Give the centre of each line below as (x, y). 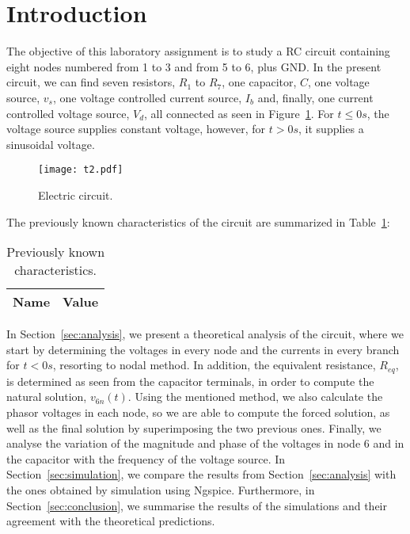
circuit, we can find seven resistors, (91, 82)
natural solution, (47, 397)
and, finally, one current (315, 97)
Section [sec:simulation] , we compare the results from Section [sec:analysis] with (201, 474)
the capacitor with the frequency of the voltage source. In (146, 458)
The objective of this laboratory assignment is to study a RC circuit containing (198, 51)
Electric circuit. (76, 195)
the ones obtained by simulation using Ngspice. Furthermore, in (161, 489)
